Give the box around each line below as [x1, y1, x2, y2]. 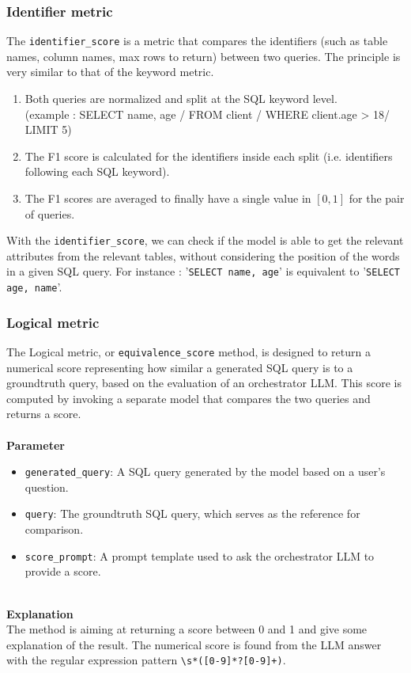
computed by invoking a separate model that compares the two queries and [6, 390, 371, 406]
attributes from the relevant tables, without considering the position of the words [6, 247, 400, 264]
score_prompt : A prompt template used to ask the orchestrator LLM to [25, 547, 375, 564]
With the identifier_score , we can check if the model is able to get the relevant [6, 232, 404, 249]
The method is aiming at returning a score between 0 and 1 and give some [6, 621, 368, 637]
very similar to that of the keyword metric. [6, 63, 214, 80]
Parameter [6, 436, 65, 453]
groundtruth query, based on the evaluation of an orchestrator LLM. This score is [6, 375, 402, 391]
